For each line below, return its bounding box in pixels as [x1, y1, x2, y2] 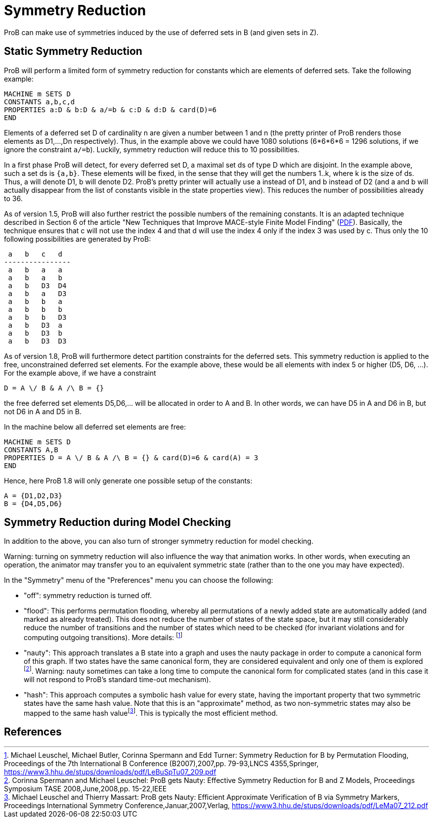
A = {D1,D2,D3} [4, 491, 63, 500]
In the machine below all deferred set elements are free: [4, 422, 186, 431]
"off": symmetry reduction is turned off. [24, 591, 152, 600]
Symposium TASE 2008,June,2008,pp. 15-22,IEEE [4, 784, 167, 793]
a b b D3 [8, 313, 67, 321]
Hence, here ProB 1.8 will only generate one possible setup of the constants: [4, 476, 253, 485]
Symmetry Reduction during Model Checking [4, 516, 231, 529]
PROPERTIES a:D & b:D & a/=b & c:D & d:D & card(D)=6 [4, 105, 216, 114]
